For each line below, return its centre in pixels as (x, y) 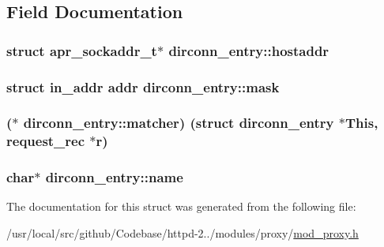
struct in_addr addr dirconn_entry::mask (143, 86)
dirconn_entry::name (114, 177)
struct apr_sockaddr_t (82, 50)
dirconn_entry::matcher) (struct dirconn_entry (179, 123)
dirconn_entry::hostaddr (249, 50)
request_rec (46, 141)
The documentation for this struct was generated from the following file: (181, 206)
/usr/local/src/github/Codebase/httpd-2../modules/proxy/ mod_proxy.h (183, 233)
